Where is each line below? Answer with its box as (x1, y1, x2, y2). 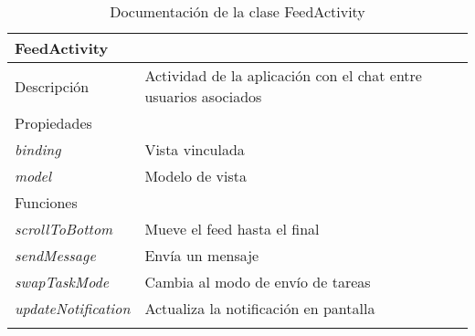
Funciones (15, 192, 78, 213)
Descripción (15, 75, 90, 97)
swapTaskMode (15, 271, 110, 292)
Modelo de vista (144, 165, 248, 186)
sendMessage (15, 245, 96, 266)
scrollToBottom (15, 218, 113, 239)
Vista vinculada (144, 139, 245, 160)
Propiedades (15, 112, 92, 133)
